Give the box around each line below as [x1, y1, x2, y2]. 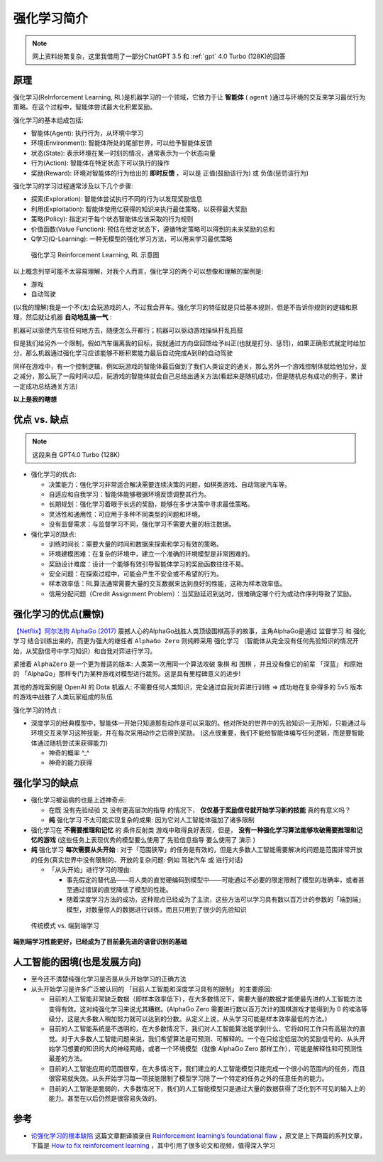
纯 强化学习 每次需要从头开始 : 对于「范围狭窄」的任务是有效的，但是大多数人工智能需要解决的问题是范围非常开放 [30, 846, 363, 854]
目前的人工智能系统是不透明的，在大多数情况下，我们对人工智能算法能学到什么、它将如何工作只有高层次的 [48, 1024, 360, 1033]
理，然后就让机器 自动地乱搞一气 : [13, 313, 112, 321]
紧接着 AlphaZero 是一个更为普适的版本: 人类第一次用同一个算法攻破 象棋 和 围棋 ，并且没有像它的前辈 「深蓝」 [13, 660, 343, 668]
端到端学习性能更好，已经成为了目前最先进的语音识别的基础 [13, 937, 187, 946]
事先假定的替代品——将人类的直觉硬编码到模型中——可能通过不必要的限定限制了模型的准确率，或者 [66, 875, 358, 884]
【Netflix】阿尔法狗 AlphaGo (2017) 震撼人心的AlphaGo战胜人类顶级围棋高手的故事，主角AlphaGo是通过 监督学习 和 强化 [13, 626, 367, 635]
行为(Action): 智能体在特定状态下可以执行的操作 [30, 158, 170, 167]
